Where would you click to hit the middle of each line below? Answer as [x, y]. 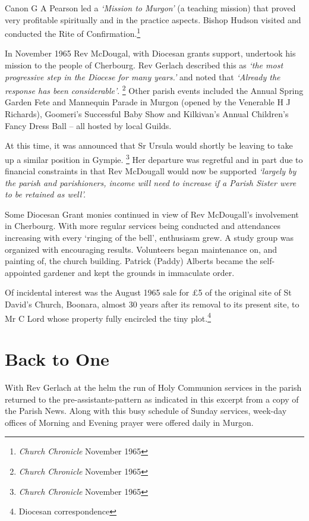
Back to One [57, 359]
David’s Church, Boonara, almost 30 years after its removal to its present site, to [152, 304]
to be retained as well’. [45, 194]
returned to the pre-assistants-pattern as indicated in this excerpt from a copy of [152, 399]
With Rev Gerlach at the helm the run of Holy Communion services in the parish [153, 387]
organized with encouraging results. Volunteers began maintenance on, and [141, 249]
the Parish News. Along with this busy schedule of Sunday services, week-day [146, 411]
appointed [23, 272]
